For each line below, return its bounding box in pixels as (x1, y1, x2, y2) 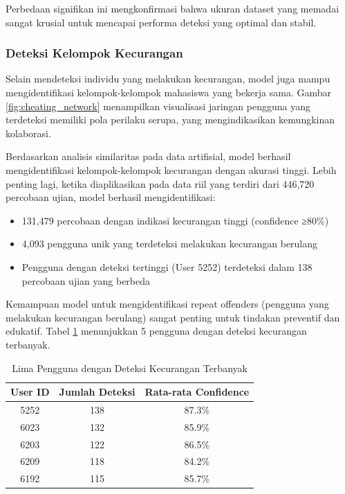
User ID (10, 385, 50, 399)
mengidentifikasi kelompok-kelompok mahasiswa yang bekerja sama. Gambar (6, 85, 332, 99)
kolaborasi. (6, 125, 51, 140)
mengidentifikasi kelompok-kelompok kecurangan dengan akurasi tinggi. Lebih (6, 162, 337, 177)
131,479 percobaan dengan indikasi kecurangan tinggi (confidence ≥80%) (21, 213, 329, 227)
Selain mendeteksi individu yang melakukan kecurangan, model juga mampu (6, 71, 330, 86)
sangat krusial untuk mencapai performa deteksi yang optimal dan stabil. (6, 15, 317, 29)
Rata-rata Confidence (144, 385, 250, 399)
